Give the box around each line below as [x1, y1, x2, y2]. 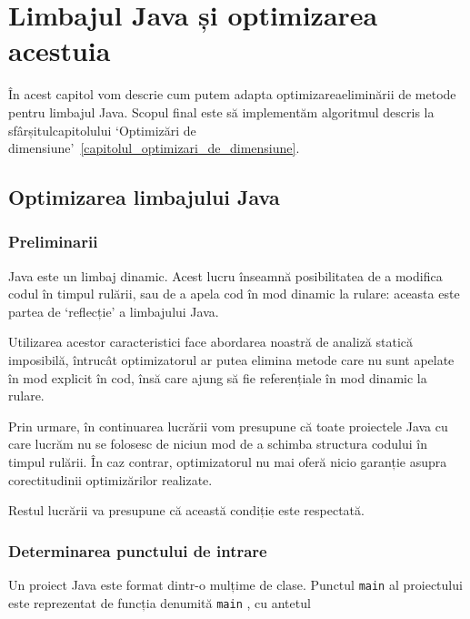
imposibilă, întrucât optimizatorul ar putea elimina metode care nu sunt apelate [8, 350, 455, 370]
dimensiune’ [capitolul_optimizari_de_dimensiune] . [8, 138, 300, 157]
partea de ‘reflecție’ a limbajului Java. [8, 301, 219, 320]
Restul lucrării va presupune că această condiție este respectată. [8, 501, 365, 520]
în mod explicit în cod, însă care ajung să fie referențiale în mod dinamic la [8, 368, 427, 387]
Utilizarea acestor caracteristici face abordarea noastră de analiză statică [8, 332, 414, 351]
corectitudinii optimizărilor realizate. [8, 470, 213, 489]
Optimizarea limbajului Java [8, 183, 280, 211]
